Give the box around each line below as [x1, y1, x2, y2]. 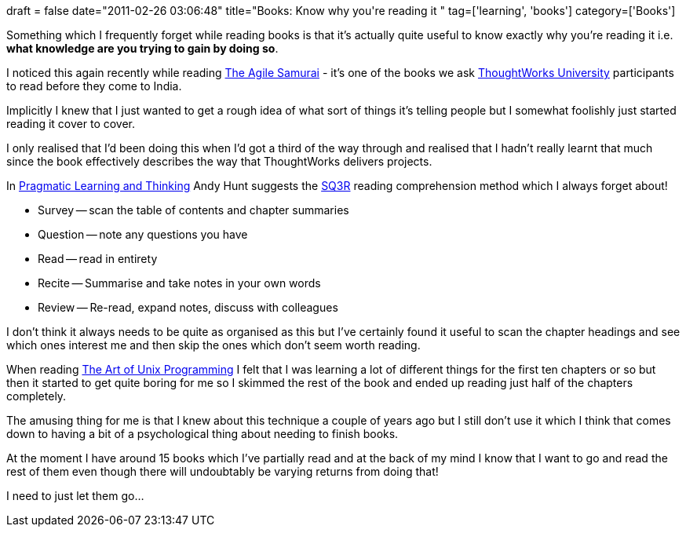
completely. [6, 389, 67, 403]
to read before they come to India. [6, 79, 182, 93]
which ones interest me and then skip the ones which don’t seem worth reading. [6, 338, 421, 352]
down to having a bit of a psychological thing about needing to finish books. [6, 427, 399, 440]
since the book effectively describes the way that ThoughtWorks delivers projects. [6, 155, 432, 168]
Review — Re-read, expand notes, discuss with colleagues [38, 301, 338, 314]
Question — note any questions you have [38, 228, 248, 241]
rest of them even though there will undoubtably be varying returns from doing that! [6, 465, 439, 478]
